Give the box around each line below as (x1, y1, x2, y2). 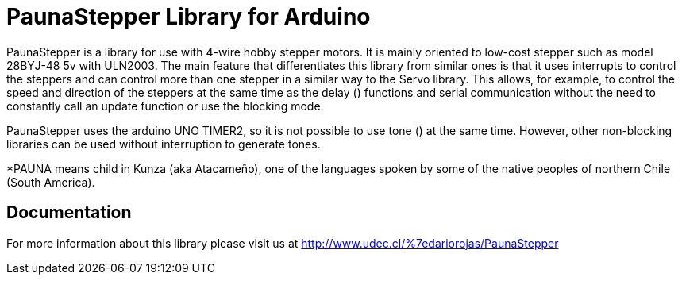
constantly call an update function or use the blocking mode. (6, 98, 324, 113)
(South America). (6, 175, 95, 189)
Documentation (6, 202, 132, 223)
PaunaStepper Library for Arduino (6, 3, 371, 30)
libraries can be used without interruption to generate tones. (6, 137, 321, 151)
